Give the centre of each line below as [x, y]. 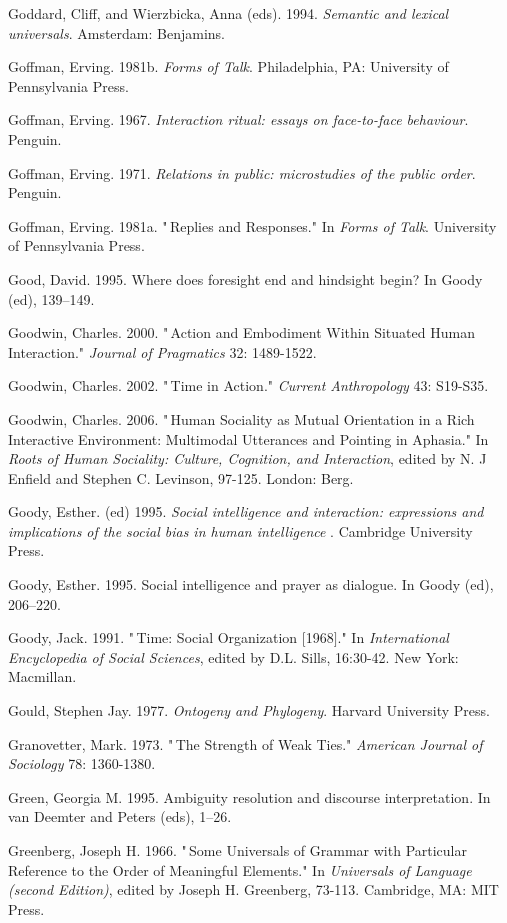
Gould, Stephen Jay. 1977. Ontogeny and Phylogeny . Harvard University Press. [249, 710]
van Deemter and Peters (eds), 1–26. [120, 816]
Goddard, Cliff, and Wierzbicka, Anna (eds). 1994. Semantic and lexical [228, 13]
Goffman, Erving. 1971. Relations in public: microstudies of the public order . [242, 172]
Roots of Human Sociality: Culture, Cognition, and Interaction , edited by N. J [247, 458]
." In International [393, 637]
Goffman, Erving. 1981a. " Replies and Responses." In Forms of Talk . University [252, 225]
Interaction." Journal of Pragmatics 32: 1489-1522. [162, 351]
